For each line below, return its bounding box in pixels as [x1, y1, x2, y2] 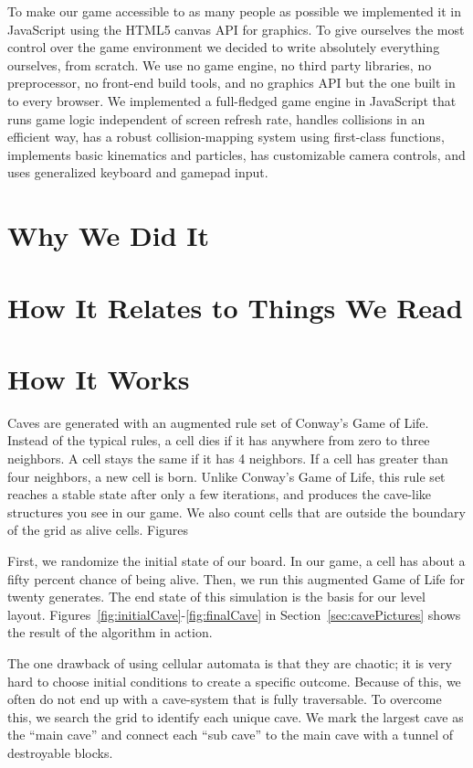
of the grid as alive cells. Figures [7, 520, 189, 539]
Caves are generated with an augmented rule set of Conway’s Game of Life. [7, 412, 429, 432]
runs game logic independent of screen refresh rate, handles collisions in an [7, 109, 426, 128]
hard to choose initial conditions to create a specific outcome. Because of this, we [7, 671, 461, 690]
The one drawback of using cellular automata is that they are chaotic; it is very [7, 653, 452, 672]
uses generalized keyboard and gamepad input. [7, 163, 268, 182]
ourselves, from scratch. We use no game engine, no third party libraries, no [7, 55, 432, 74]
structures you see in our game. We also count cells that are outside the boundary [7, 502, 466, 521]
